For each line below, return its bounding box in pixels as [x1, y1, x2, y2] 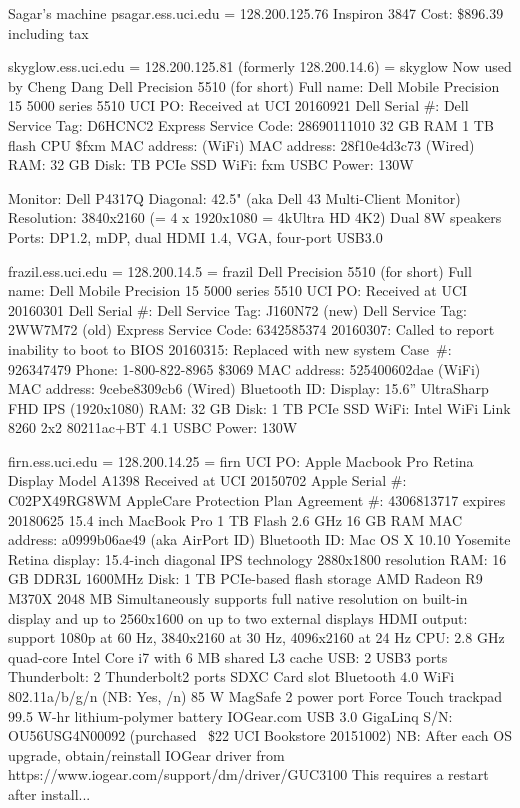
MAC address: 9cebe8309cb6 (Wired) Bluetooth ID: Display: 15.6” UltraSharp [8, 378, 489, 399]
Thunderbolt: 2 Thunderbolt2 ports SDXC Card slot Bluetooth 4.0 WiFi [8, 666, 455, 687]
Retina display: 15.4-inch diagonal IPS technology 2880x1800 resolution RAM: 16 [8, 548, 507, 569]
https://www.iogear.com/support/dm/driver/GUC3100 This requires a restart [8, 764, 489, 785]
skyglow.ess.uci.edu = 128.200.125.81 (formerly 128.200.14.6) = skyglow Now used [8, 56, 512, 77]
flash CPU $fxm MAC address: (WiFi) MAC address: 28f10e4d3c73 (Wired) [8, 134, 475, 155]
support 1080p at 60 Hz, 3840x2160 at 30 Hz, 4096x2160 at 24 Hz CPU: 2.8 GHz [8, 627, 505, 648]
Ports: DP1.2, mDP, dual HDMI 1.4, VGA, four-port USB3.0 [8, 226, 383, 247]
